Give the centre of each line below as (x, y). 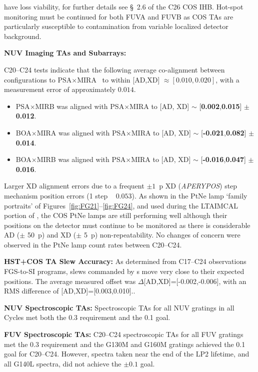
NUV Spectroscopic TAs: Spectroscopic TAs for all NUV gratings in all (119, 307)
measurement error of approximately (60, 89)
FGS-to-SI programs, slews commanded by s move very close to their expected (124, 271)
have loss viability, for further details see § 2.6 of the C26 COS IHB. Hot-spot (124, 6)
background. (23, 36)
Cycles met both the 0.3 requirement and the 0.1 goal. (87, 317)
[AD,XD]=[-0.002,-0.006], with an (195, 281)
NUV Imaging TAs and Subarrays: (65, 53)
